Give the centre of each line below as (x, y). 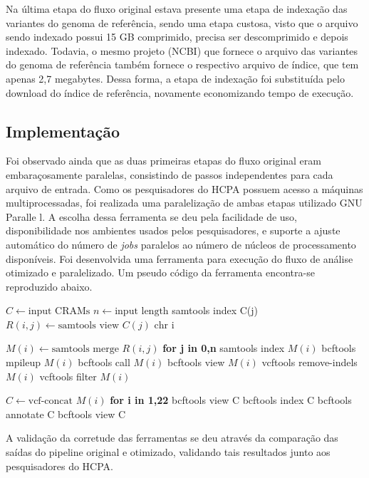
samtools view (88, 325)
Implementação (63, 131)
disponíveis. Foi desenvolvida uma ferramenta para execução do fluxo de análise (180, 258)
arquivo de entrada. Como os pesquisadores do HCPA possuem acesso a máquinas (184, 188)
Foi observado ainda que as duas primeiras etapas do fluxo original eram (163, 161)
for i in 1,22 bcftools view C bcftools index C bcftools (231, 400)
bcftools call (104, 362)
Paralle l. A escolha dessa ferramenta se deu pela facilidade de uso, (151, 216)
